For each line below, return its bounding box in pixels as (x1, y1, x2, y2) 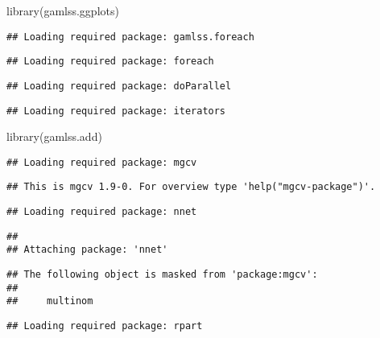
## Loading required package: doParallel (6, 80, 232, 92)
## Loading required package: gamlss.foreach (6, 31, 254, 43)
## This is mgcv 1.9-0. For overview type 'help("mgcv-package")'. (6, 181, 376, 193)
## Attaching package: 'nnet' (6, 244, 168, 256)
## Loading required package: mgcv (6, 156, 197, 168)
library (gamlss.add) (6, 128, 102, 145)
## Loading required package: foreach (6, 56, 214, 68)
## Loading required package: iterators (6, 105, 226, 117)
